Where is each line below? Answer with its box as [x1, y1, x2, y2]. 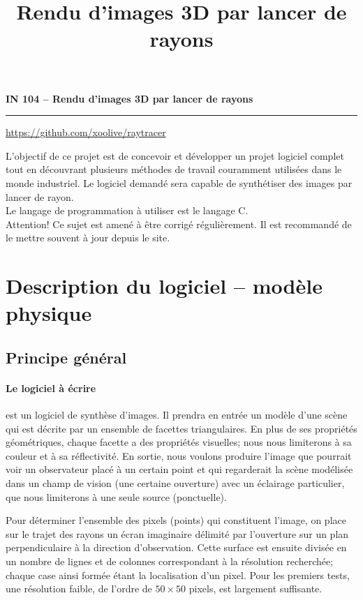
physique [6, 299, 92, 327]
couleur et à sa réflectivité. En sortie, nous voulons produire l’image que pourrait [6, 448, 352, 463]
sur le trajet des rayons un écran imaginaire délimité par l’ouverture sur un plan [6, 526, 349, 541]
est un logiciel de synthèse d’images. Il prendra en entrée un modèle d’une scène [6, 407, 348, 422]
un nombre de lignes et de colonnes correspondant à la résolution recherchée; [6, 553, 334, 568]
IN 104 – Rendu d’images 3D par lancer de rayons [6, 91, 253, 105]
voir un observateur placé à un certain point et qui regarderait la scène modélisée [6, 462, 353, 477]
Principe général [6, 346, 127, 368]
